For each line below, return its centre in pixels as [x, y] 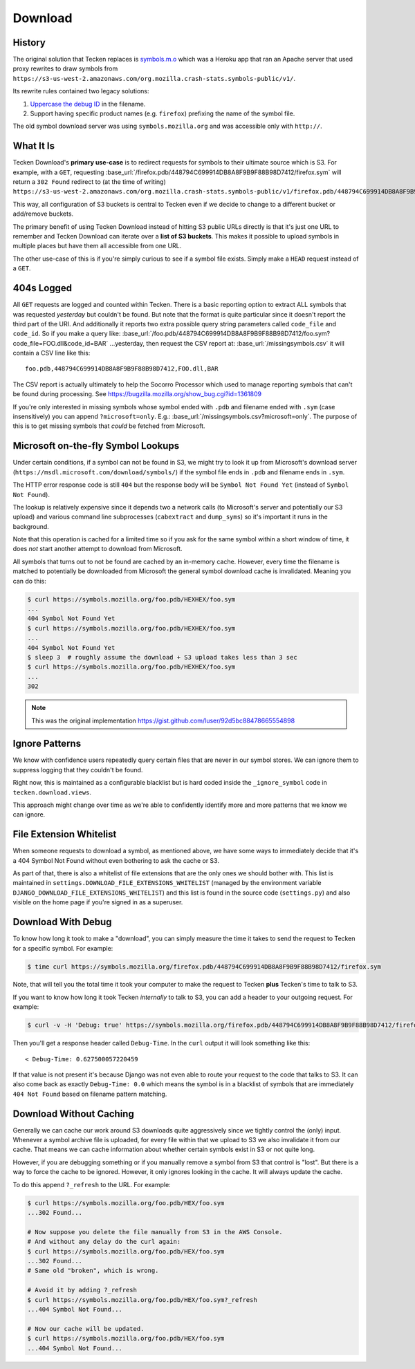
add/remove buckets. [43, 214]
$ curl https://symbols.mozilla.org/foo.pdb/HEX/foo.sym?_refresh [142, 1300]
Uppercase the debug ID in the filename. [88, 104]
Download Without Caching [73, 1114]
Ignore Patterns [47, 744]
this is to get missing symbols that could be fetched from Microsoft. [109, 426]
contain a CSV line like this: [52, 353]
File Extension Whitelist [65, 834]
